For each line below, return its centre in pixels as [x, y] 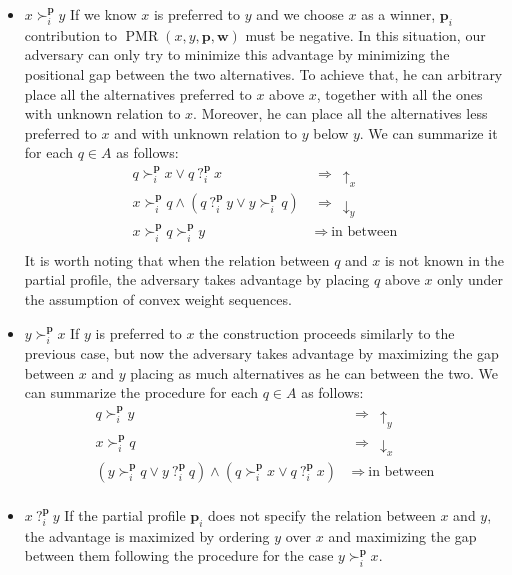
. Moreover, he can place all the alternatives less [340, 113]
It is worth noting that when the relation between [177, 259]
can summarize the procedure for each [141, 392]
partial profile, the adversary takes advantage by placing [197, 279]
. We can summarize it [428, 132]
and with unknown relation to [206, 132]
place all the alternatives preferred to [138, 93]
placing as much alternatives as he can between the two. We [314, 372]
